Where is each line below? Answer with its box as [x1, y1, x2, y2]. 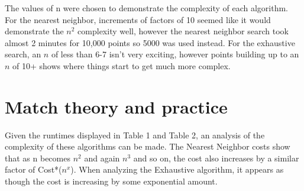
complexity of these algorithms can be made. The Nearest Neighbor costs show [5, 140, 290, 153]
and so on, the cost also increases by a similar [133, 151, 299, 164]
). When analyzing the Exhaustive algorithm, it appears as [70, 163, 284, 176]
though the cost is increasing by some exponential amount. [5, 175, 218, 187]
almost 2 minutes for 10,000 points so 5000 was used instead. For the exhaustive [5, 36, 295, 48]
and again [84, 151, 120, 164]
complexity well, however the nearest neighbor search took [77, 25, 289, 37]
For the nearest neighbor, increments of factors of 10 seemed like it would [5, 13, 271, 25]
